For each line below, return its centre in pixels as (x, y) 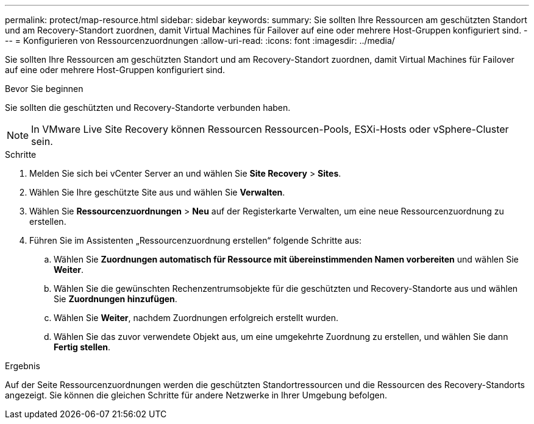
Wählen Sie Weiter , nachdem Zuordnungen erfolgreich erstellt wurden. (196, 318)
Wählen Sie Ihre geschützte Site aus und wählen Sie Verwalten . (157, 192)
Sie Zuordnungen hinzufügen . (116, 299)
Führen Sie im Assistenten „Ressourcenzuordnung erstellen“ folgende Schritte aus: (195, 240)
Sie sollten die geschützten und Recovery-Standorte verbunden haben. (148, 108)
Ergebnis (23, 366)
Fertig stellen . (82, 347)
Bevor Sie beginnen (44, 89)
